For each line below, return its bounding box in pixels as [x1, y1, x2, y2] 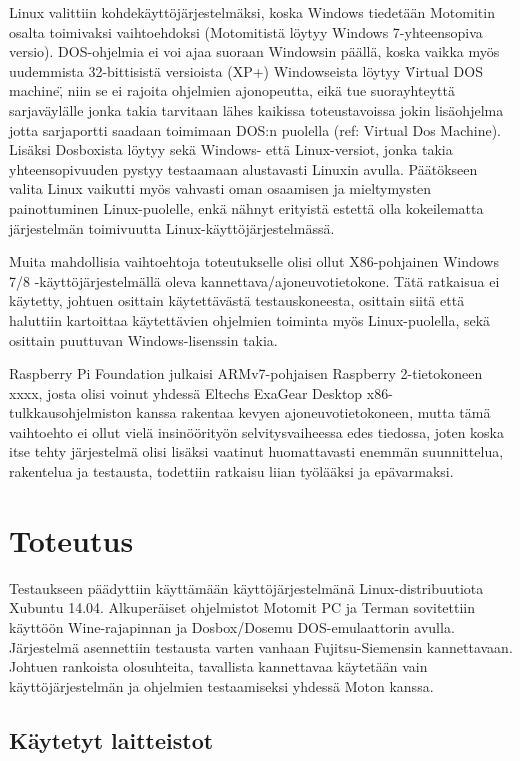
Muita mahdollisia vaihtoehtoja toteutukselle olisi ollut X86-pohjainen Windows [9, 251, 499, 272]
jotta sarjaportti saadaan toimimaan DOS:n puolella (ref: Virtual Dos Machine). [9, 119, 502, 140]
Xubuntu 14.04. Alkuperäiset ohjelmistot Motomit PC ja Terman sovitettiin [9, 597, 476, 618]
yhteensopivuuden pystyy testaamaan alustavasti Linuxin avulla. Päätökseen [9, 158, 478, 179]
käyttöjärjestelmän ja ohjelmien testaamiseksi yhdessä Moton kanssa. [9, 675, 434, 696]
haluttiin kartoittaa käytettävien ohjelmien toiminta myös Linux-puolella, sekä [9, 309, 491, 330]
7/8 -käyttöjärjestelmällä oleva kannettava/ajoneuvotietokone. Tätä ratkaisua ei [9, 270, 500, 291]
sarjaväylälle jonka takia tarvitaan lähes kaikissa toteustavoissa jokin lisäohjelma [9, 99, 504, 120]
